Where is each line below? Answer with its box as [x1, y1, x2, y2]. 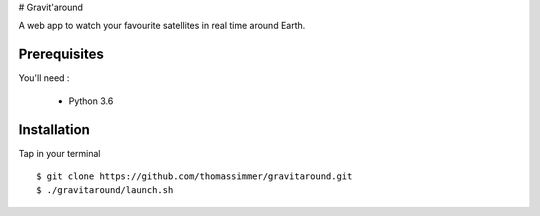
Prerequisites [18, 46, 104, 63]
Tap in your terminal [18, 147, 101, 159]
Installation [18, 121, 90, 138]
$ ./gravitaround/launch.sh [36, 185, 174, 196]
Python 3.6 [68, 95, 114, 107]
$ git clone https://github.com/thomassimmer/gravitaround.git [36, 170, 353, 182]
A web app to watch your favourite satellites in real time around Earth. [18, 20, 306, 32]
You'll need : [18, 72, 70, 84]
